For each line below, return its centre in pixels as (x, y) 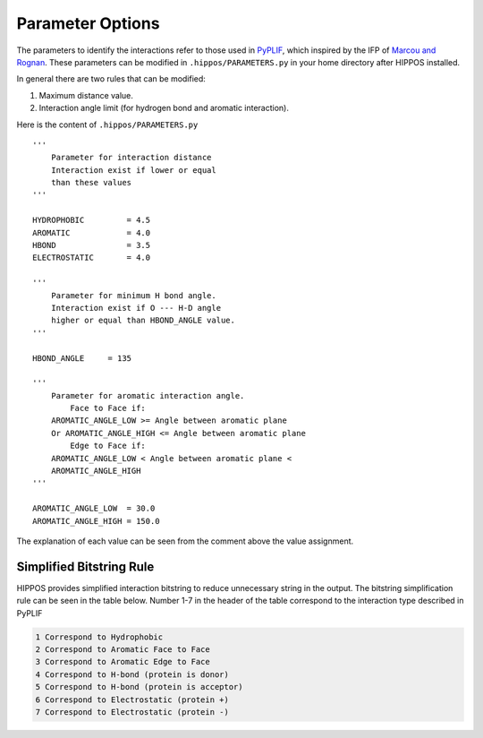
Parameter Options (88, 23)
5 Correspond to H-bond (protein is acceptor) (139, 687)
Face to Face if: (108, 408)
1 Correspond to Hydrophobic (99, 637)
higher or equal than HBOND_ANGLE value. (143, 321)
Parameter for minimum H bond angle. (133, 295)
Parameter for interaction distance (131, 158)
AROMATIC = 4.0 (92, 232)
